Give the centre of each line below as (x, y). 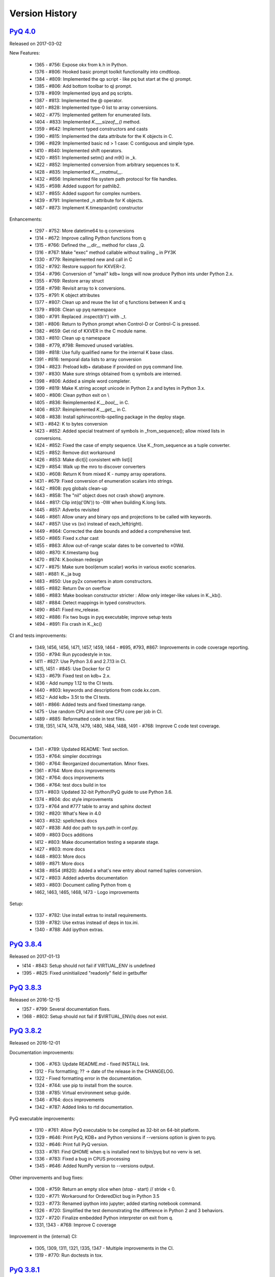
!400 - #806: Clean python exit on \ (72, 395)
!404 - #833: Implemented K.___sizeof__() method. (88, 122)
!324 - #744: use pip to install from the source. (84, 1085)
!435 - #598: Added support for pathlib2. (78, 186)
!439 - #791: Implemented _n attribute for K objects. (89, 200)
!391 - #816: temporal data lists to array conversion (88, 360)
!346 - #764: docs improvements (70, 1100)
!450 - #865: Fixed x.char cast (67, 538)
